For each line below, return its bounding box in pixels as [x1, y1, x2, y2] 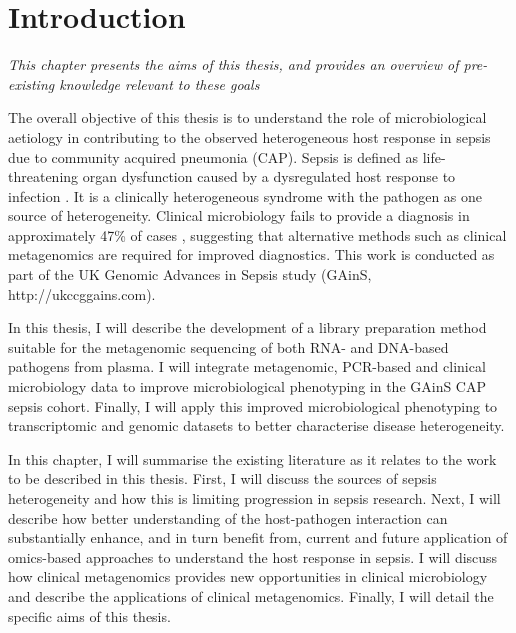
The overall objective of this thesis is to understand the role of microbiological [8, 107, 487, 128]
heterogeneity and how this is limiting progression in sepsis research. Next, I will [8, 488, 501, 508]
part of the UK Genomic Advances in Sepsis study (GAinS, [8, 264, 372, 285]
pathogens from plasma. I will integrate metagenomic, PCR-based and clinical [8, 356, 486, 377]
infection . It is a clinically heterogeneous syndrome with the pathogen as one [8, 185, 483, 206]
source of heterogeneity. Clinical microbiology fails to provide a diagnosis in [8, 205, 470, 226]
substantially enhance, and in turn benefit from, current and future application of [8, 527, 508, 548]
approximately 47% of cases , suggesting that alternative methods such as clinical [8, 224, 507, 245]
